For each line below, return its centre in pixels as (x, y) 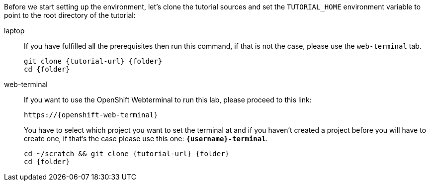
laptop (14, 31)
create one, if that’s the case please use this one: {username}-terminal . (146, 139)
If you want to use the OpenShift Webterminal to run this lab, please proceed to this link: (168, 100)
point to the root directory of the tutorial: (70, 15)
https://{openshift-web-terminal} (91, 115)
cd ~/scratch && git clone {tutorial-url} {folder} (127, 154)
